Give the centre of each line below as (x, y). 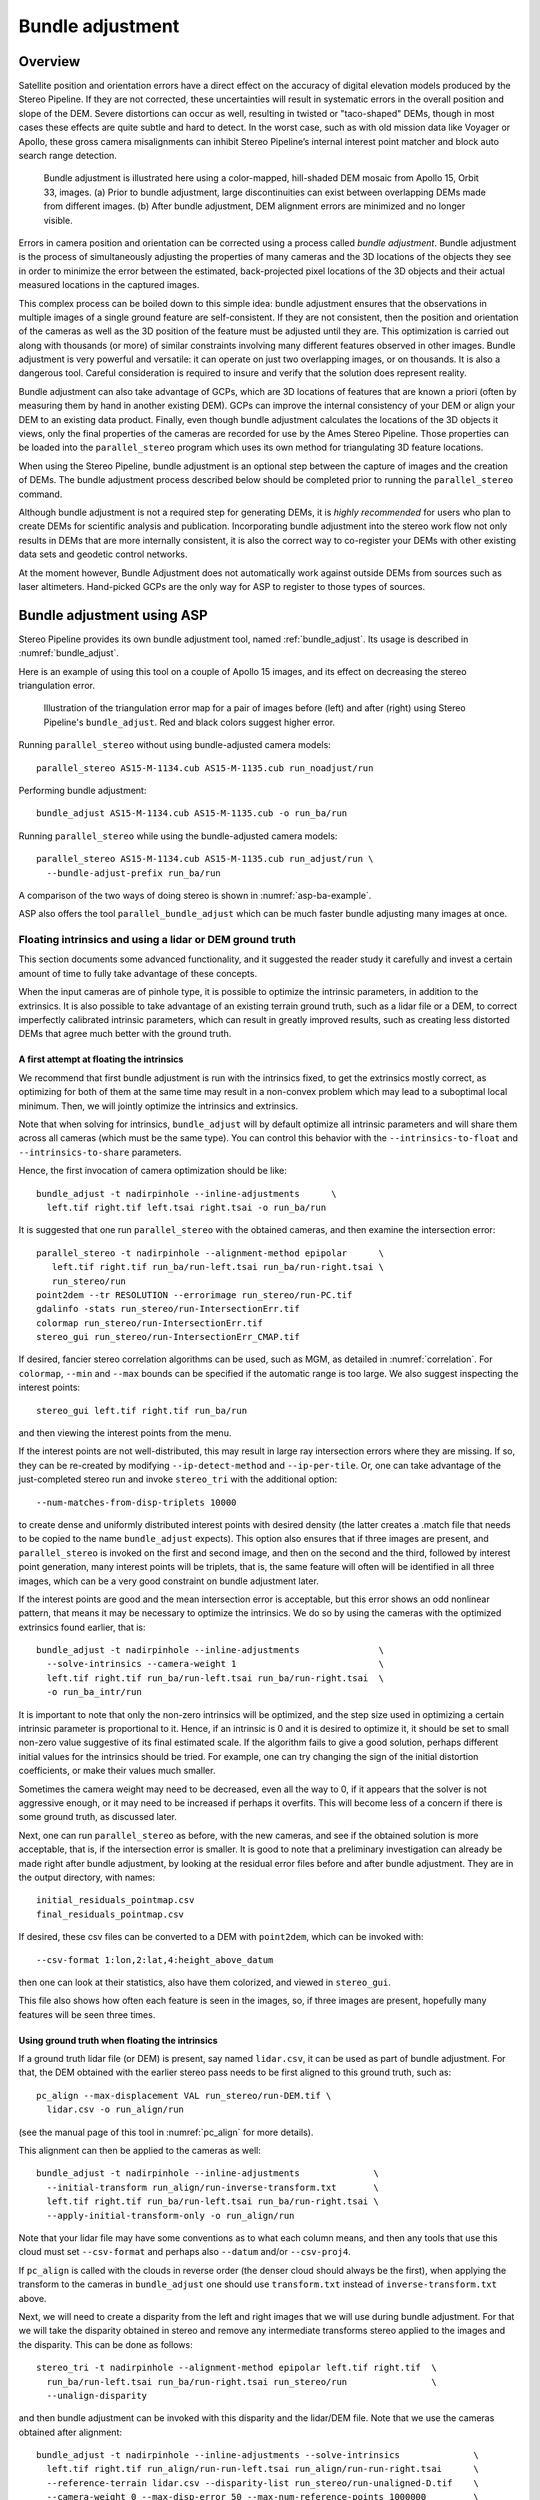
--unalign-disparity (97, 2395)
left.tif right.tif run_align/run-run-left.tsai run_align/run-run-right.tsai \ (263, 2469)
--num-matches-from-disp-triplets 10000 (136, 1502)
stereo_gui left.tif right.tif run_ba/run (142, 1410)
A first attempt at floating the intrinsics (101, 1059)
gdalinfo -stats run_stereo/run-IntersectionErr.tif (168, 1309)
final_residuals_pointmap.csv (110, 1914)
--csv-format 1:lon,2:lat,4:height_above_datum (155, 1959)
